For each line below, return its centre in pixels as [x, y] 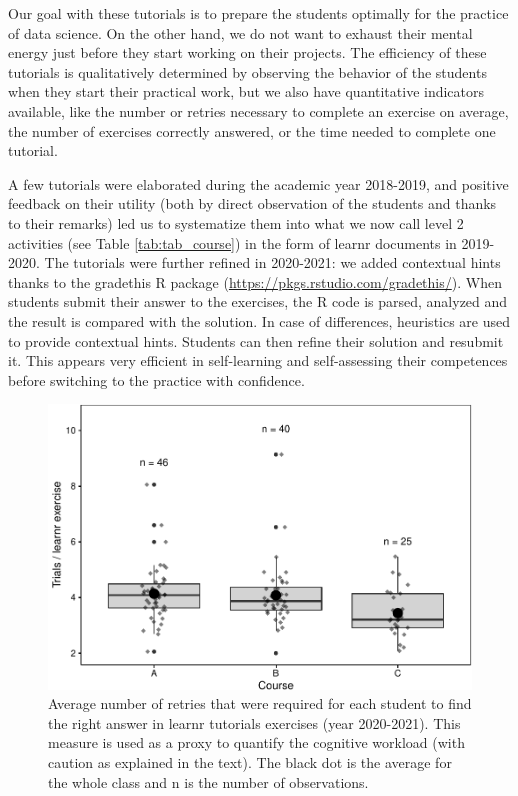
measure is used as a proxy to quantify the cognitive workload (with [256, 742]
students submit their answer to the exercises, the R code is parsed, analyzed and [258, 301]
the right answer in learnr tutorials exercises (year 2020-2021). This [254, 722]
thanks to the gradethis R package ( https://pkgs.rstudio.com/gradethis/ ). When [255, 281]
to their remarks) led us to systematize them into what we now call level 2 [236, 222]
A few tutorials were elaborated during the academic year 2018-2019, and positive [258, 183]
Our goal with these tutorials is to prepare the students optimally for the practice [258, 13]
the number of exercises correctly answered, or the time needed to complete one [252, 130]
